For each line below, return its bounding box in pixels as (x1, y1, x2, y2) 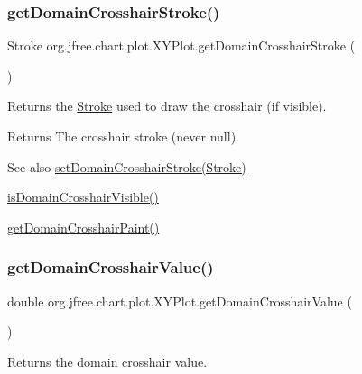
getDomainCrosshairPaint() (7, 217, 160, 236)
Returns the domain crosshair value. (7, 351, 208, 370)
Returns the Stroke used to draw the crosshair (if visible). (7, 96, 327, 115)
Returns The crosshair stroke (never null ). (7, 127, 239, 145)
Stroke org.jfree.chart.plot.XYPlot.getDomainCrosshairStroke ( (7, 36, 356, 55)
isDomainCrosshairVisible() (7, 187, 159, 206)
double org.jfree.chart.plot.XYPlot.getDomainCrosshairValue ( (7, 291, 352, 310)
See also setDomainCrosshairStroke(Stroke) (7, 157, 246, 176)
